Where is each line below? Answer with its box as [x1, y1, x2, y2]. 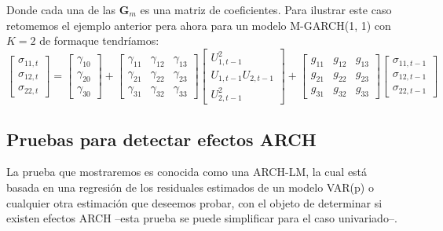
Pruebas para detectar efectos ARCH [6, 126, 317, 151]
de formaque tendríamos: [39, 32, 159, 49]
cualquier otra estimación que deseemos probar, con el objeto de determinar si [6, 194, 383, 211]
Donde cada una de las [6, 2, 116, 17]
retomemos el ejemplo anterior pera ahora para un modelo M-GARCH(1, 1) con [6, 16, 391, 33]
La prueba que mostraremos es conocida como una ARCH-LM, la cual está [6, 163, 368, 180]
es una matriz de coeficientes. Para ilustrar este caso [140, 2, 392, 17]
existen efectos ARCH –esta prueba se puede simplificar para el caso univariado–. [6, 210, 397, 226]
